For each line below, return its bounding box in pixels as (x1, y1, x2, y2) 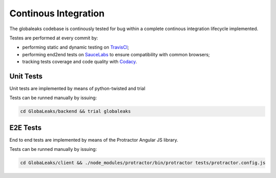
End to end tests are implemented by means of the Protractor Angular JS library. (9, 137, 178, 143)
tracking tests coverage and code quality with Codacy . (22, 59, 137, 65)
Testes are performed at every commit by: (9, 35, 98, 41)
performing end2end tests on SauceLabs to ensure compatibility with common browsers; (22, 51, 210, 57)
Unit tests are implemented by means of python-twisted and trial (9, 85, 146, 92)
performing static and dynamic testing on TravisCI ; (22, 44, 129, 51)
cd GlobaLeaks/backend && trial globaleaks (20, 108, 131, 115)
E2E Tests (9, 123, 42, 132)
